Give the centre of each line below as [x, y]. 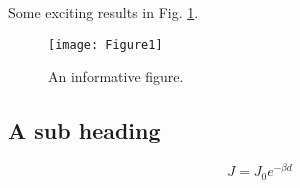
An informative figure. [116, 76]
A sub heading [84, 130]
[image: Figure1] [105, 44]
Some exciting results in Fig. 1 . [103, 12]
